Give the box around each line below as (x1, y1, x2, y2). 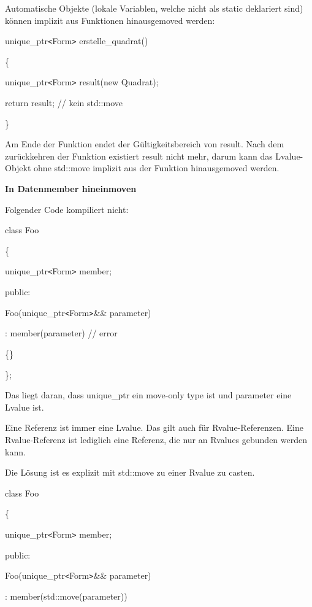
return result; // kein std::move (5, 96, 123, 109)
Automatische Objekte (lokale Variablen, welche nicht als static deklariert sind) (5, 2, 303, 14)
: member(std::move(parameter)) (5, 589, 127, 602)
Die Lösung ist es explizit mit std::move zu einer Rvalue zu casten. (5, 466, 255, 479)
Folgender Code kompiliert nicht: (5, 203, 129, 215)
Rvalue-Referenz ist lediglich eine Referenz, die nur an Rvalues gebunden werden (5, 433, 307, 446)
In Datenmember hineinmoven (5, 182, 137, 195)
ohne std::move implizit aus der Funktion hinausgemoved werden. (34, 161, 280, 174)
